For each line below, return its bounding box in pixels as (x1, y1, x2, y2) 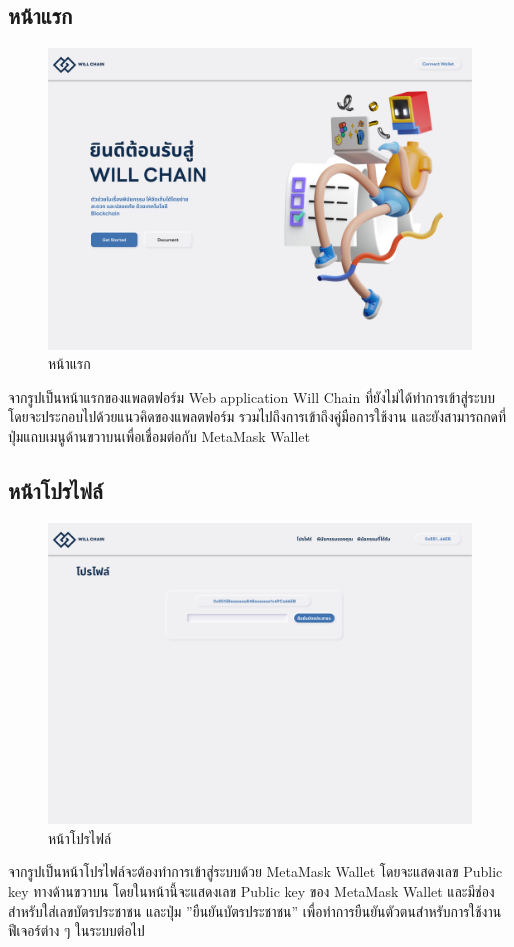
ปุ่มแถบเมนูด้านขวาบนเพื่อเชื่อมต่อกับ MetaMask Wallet (8, 426, 310, 447)
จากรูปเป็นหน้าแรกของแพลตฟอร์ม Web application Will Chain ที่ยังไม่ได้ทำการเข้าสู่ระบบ (8, 386, 496, 407)
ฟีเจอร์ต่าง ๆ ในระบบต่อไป (8, 920, 145, 941)
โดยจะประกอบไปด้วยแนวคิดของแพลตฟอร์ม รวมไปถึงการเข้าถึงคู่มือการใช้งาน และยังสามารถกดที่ (8, 406, 507, 427)
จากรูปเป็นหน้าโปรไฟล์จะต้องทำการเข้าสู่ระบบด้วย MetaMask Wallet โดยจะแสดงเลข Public (8, 861, 503, 882)
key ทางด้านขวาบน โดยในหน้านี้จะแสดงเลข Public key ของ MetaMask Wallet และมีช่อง (8, 881, 495, 902)
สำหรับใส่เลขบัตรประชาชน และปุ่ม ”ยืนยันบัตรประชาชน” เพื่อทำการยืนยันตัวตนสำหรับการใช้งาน (8, 900, 502, 921)
